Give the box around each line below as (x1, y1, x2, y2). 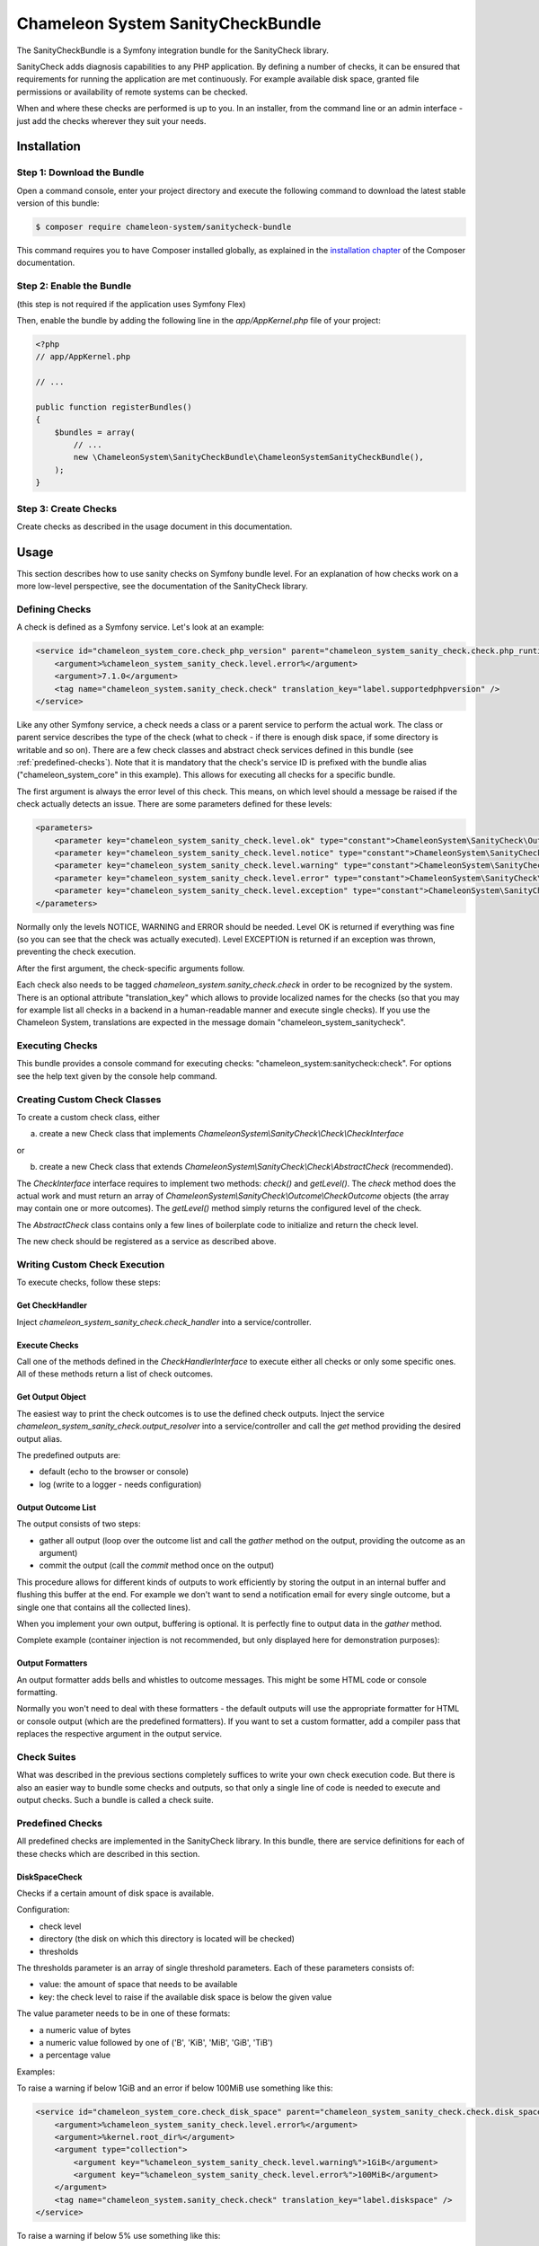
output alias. (16, 1433, 63, 1444)
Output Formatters (16, 1658, 88, 1668)
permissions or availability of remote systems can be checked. (16, 86, 249, 97)
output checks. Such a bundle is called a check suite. (16, 1795, 215, 1806)
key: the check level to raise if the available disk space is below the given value (39, 1991, 332, 2003)
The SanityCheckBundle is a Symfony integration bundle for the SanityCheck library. (16, 45, 330, 56)
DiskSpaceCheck (16, 1871, 83, 1882)
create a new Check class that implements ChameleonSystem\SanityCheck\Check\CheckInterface (39, 1128, 404, 1139)
